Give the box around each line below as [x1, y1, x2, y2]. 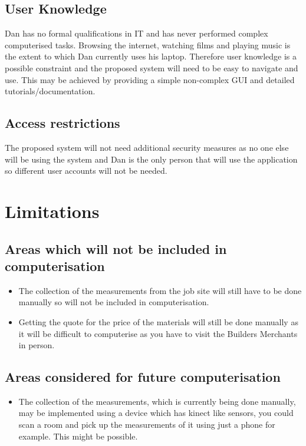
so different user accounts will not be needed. [5, 164, 167, 177]
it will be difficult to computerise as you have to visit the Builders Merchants [18, 327, 298, 339]
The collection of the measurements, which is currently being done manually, [18, 395, 296, 407]
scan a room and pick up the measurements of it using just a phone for [18, 418, 275, 431]
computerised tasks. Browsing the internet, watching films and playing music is [5, 38, 291, 51]
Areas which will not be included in [5, 239, 227, 257]
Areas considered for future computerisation [5, 368, 281, 386]
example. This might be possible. [18, 430, 138, 442]
